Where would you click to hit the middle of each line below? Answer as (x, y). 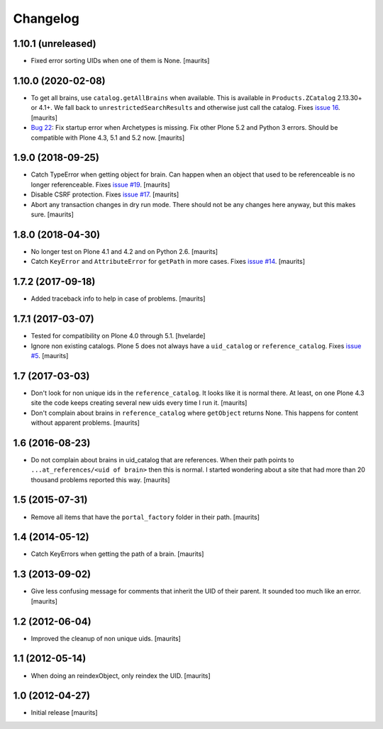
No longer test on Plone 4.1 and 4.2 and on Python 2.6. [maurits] (124, 251)
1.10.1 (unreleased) (55, 44)
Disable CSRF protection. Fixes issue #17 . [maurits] (105, 194)
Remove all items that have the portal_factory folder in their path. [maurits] (145, 517)
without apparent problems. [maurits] (85, 423)
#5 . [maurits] (50, 355)
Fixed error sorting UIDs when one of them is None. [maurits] (120, 61)
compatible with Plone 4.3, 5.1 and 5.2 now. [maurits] (108, 138)
